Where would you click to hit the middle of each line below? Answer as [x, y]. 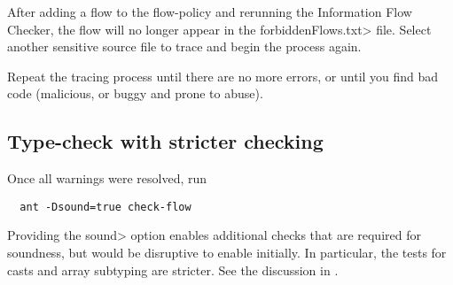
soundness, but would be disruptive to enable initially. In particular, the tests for [227, 253]
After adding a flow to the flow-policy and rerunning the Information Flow [210, 12]
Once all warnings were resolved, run [107, 178]
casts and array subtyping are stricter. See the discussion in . [173, 270]
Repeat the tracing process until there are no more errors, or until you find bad [223, 76]
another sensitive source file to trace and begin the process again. [184, 46]
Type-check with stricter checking [165, 141]
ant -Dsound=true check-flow [105, 207]
